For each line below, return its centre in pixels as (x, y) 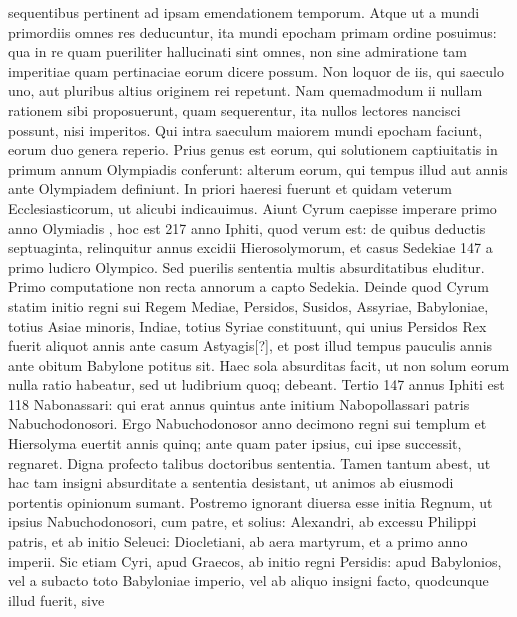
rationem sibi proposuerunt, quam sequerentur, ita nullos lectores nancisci (234, 109)
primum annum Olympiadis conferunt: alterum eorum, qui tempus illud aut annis (258, 168)
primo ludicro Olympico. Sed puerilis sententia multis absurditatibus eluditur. (246, 266)
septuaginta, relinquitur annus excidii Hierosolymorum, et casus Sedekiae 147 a (250, 247)
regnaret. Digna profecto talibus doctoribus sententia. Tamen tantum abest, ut (249, 462)
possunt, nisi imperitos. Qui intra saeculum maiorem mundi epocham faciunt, (245, 129)
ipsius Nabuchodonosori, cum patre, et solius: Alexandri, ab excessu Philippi (242, 521)
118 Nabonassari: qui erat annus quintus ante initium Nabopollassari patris (239, 403)
